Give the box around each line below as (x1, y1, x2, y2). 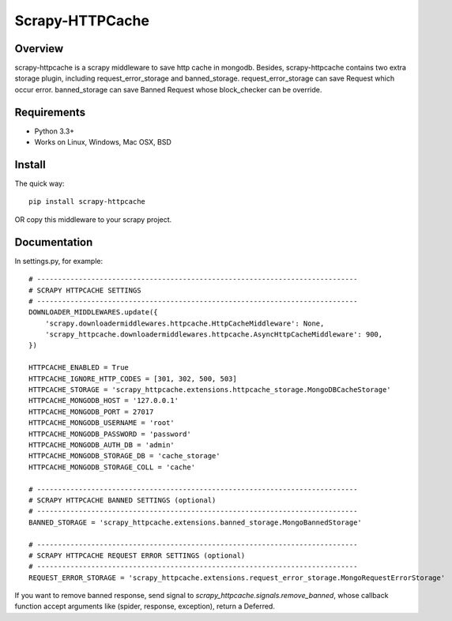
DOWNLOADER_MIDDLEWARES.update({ (28, 308, 158, 317)
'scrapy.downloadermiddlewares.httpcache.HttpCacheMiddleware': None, (44, 318, 325, 328)
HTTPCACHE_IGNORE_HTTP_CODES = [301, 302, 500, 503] (28, 374, 237, 383)
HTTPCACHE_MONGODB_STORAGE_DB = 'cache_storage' (28, 451, 220, 461)
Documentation (14, 235, 93, 249)
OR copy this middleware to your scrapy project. (14, 214, 172, 224)
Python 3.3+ (34, 126, 75, 136)
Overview (14, 42, 64, 55)
